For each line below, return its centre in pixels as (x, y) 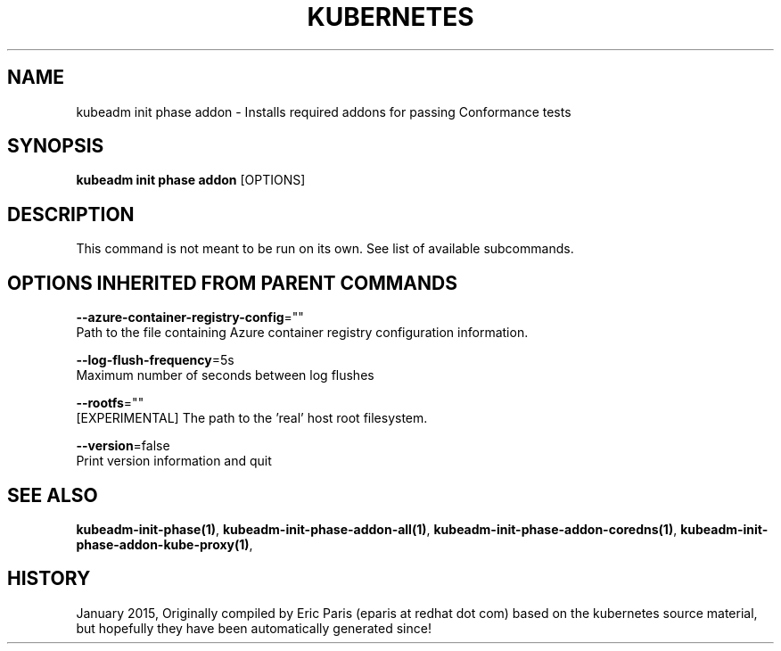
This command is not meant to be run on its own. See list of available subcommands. (325, 249)
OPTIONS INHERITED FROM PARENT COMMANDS (232, 283)
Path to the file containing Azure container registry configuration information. (302, 333)
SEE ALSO (53, 495)
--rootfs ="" (110, 403)
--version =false (123, 446)
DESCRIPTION (71, 214)
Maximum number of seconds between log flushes (225, 375)
